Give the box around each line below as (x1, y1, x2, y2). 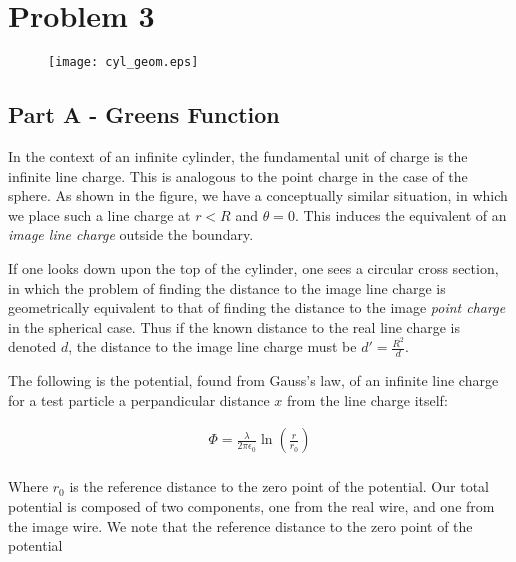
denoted (8, 336, 57, 357)
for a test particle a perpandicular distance (8, 389, 270, 410)
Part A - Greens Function (8, 99, 280, 130)
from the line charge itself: (287, 389, 448, 410)
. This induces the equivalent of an (294, 204, 507, 225)
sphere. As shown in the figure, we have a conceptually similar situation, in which (8, 185, 508, 206)
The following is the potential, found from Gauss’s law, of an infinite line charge (8, 370, 499, 391)
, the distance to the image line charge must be (68, 336, 357, 357)
